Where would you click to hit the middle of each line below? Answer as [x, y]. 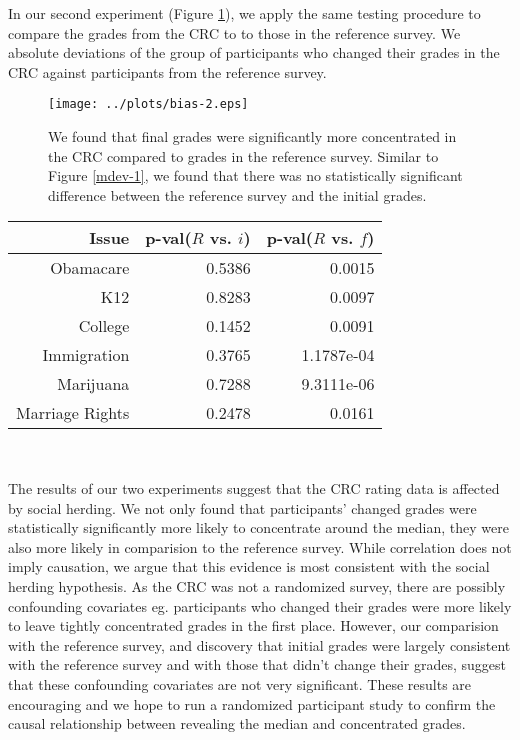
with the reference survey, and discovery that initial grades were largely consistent [259, 644]
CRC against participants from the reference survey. [167, 71]
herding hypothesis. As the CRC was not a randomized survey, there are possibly [257, 585]
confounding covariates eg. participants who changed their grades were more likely [260, 605]
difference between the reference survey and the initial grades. [237, 194]
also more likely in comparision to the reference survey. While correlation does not [260, 546]
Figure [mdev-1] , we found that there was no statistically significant [255, 175]
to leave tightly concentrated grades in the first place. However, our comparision [253, 625]
